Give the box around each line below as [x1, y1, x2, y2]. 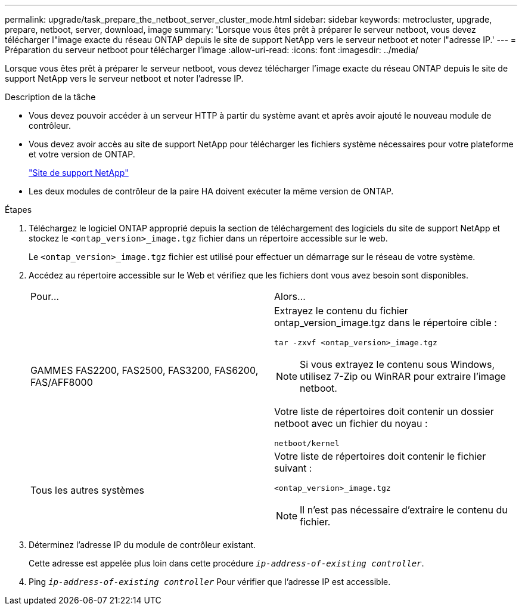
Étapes [5, 205, 32, 215]
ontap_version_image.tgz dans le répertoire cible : [274, 317, 497, 329]
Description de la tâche [5, 92, 96, 102]
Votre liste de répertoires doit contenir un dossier [274, 405, 494, 417]
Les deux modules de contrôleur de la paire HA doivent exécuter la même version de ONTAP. [29, 186, 394, 196]
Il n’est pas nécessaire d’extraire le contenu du [300, 504, 508, 516]
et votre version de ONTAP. [29, 149, 135, 159]
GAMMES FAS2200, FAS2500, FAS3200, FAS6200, [30, 364, 259, 376]
